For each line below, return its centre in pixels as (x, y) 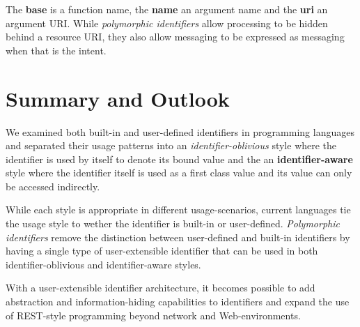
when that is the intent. (56, 50)
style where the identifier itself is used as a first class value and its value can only (179, 173)
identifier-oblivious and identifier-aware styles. (103, 264)
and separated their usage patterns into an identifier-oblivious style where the (171, 145)
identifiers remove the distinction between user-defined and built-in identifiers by (178, 237)
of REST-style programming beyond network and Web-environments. (153, 315)
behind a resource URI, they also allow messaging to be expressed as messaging (175, 37)
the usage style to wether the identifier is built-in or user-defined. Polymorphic (173, 223)
